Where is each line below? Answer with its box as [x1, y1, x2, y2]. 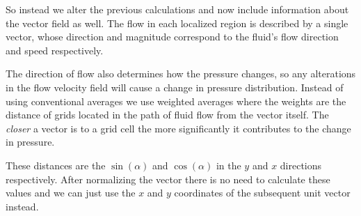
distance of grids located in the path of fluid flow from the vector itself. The [6, 107, 329, 122]
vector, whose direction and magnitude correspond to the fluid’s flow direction [6, 29, 339, 44]
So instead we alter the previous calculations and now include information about [6, 2, 349, 16]
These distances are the [6, 157, 106, 172]
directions [280, 157, 322, 172]
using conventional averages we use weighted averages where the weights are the [6, 93, 346, 108]
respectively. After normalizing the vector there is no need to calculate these [6, 171, 330, 186]
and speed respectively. [6, 43, 104, 57]
